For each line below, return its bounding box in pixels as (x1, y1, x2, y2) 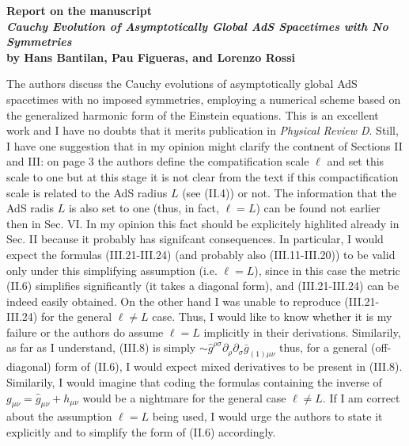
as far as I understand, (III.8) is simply (6, 339, 196, 356)
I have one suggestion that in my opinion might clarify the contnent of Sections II (6, 137, 403, 154)
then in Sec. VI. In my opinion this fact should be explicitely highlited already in (6, 215, 400, 231)
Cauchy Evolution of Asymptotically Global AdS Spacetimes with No (6, 17, 388, 34)
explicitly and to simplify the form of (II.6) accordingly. (6, 423, 276, 440)
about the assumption (6, 408, 112, 425)
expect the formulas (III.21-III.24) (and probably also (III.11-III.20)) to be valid (6, 246, 396, 262)
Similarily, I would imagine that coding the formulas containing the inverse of (6, 373, 382, 390)
